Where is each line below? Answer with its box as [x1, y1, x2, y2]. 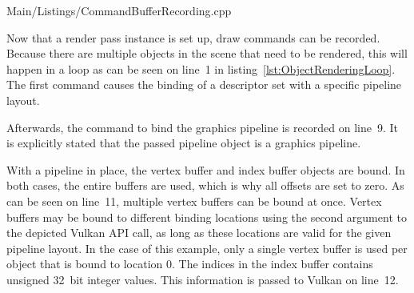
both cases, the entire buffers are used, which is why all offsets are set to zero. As [6, 177, 404, 194]
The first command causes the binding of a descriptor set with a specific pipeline [6, 76, 402, 93]
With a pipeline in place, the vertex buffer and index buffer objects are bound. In [6, 161, 405, 178]
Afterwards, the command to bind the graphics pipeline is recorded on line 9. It [6, 118, 399, 135]
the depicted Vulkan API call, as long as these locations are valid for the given [6, 224, 392, 241]
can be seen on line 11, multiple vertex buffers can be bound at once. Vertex [6, 192, 382, 209]
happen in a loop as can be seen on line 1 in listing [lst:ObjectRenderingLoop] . [6, 60, 396, 77]
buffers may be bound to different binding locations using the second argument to [6, 208, 407, 225]
